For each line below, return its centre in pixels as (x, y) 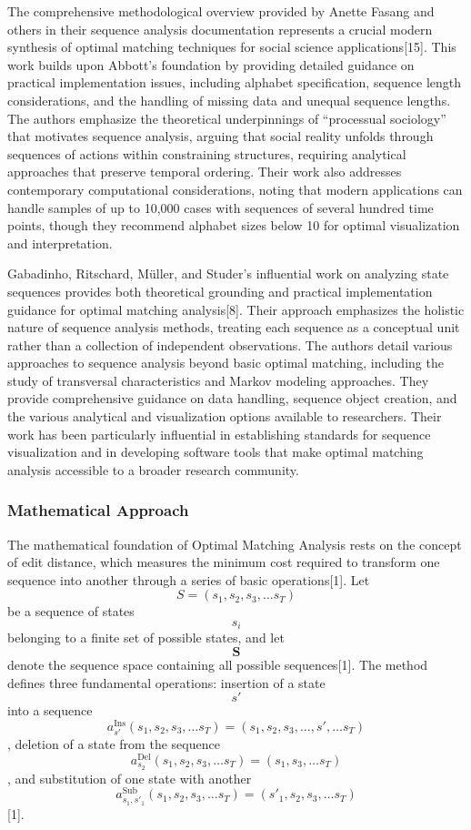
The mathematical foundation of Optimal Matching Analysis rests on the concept (235, 544)
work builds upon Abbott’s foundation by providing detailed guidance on (211, 64)
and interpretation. (60, 243)
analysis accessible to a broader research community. (153, 469)
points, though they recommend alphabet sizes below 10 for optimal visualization (234, 225)
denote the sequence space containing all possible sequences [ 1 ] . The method (218, 665)
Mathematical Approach (98, 510)
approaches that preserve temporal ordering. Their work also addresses (205, 172)
